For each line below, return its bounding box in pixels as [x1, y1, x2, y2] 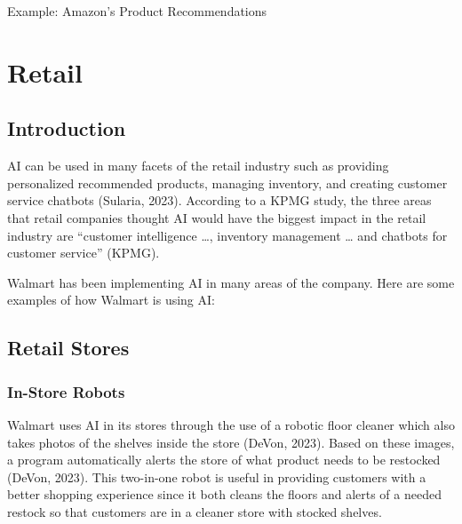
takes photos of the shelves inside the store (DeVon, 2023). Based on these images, [7, 433, 455, 451]
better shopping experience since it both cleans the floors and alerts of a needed [7, 485, 442, 504]
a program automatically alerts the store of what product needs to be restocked [7, 450, 441, 469]
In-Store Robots [7, 380, 125, 402]
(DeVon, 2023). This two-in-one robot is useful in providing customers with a [7, 467, 426, 486]
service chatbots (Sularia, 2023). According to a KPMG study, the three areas [7, 191, 432, 210]
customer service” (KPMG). [7, 243, 160, 262]
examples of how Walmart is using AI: [7, 290, 215, 309]
